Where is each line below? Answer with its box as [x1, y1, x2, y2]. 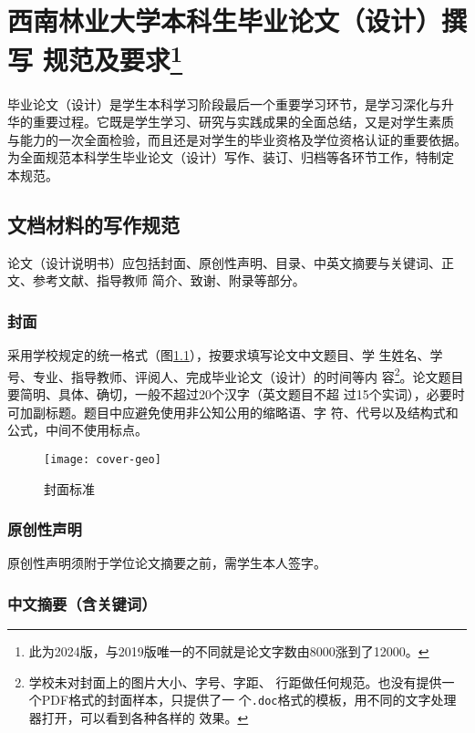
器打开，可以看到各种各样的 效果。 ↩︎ [28, 707, 249, 727]
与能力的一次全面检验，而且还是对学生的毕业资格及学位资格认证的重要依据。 [7, 129, 467, 149]
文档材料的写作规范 [7, 211, 180, 238]
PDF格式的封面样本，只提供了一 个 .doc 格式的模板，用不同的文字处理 [41, 690, 457, 709]
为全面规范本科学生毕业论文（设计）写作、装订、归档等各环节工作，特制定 [7, 148, 454, 167]
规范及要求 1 [42, 37, 183, 78]
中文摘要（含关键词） [7, 592, 157, 614]
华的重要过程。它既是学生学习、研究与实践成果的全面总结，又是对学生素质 [7, 112, 454, 131]
